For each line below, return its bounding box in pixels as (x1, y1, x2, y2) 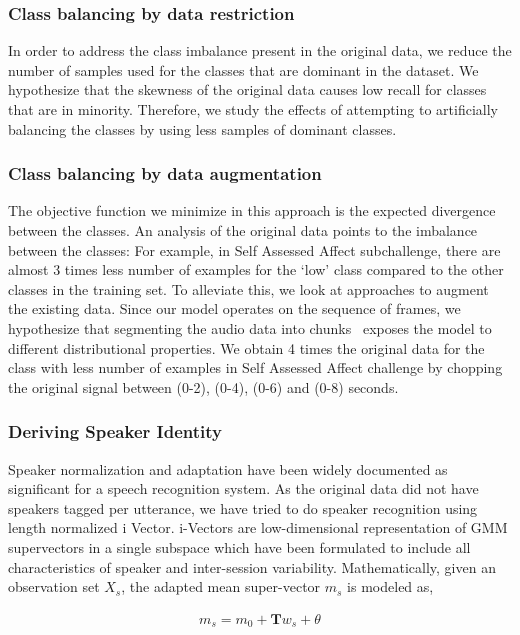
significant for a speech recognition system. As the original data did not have (8, 478, 479, 499)
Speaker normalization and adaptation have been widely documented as (8, 458, 448, 479)
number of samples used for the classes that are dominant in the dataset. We (8, 59, 479, 80)
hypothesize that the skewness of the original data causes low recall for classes (8, 79, 487, 100)
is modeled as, (347, 576, 434, 597)
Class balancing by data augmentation (8, 161, 322, 186)
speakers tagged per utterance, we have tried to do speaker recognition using (8, 497, 478, 518)
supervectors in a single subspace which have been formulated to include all (8, 536, 471, 557)
